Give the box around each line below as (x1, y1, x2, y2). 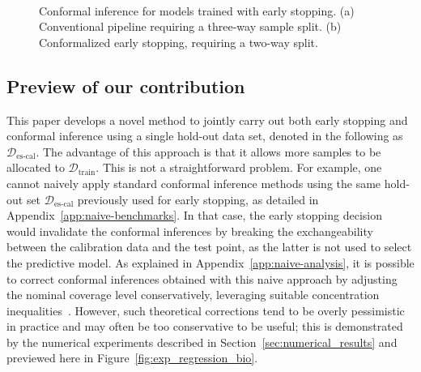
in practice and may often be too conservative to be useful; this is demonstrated (6, 318, 403, 335)
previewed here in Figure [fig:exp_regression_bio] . (6, 349, 258, 366)
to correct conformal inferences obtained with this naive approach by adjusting (6, 270, 398, 287)
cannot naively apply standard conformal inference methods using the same (6, 174, 381, 191)
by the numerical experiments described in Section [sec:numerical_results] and (6, 333, 398, 350)
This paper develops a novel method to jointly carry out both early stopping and (6, 111, 408, 128)
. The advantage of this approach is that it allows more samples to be (36, 143, 381, 160)
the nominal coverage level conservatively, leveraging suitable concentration (6, 286, 380, 303)
